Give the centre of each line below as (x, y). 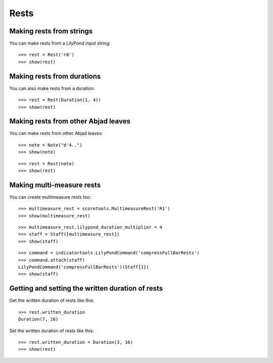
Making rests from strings (51, 31)
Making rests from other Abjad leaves (70, 121)
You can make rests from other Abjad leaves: (56, 133)
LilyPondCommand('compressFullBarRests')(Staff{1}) (84, 267)
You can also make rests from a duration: (52, 88)
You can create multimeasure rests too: (50, 197)
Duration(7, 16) (38, 319)
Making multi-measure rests (55, 185)
